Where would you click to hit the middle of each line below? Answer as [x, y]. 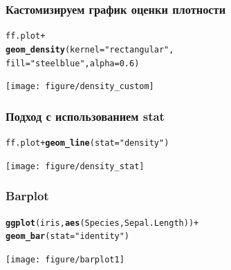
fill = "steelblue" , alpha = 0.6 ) [73, 63]
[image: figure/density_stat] [75, 166]
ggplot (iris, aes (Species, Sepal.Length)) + [102, 223]
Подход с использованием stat [85, 116]
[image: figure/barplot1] [65, 259]
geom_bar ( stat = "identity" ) [68, 237]
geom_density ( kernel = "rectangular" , [90, 49]
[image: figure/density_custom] [80, 87]
